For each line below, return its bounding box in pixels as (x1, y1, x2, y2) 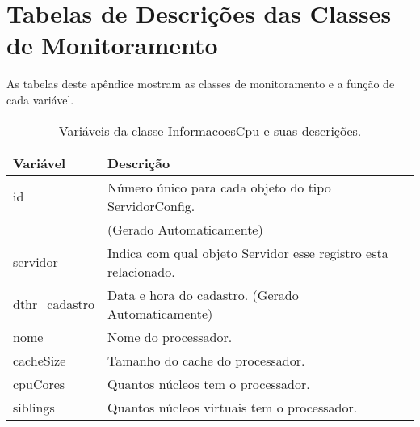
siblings (13, 397, 55, 416)
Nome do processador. (107, 327, 233, 346)
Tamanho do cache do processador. (107, 350, 305, 370)
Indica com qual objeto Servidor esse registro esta (107, 243, 388, 262)
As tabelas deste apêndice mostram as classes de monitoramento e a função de (6, 75, 395, 92)
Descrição (107, 153, 170, 172)
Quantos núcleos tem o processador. (107, 374, 310, 393)
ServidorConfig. (107, 196, 195, 215)
